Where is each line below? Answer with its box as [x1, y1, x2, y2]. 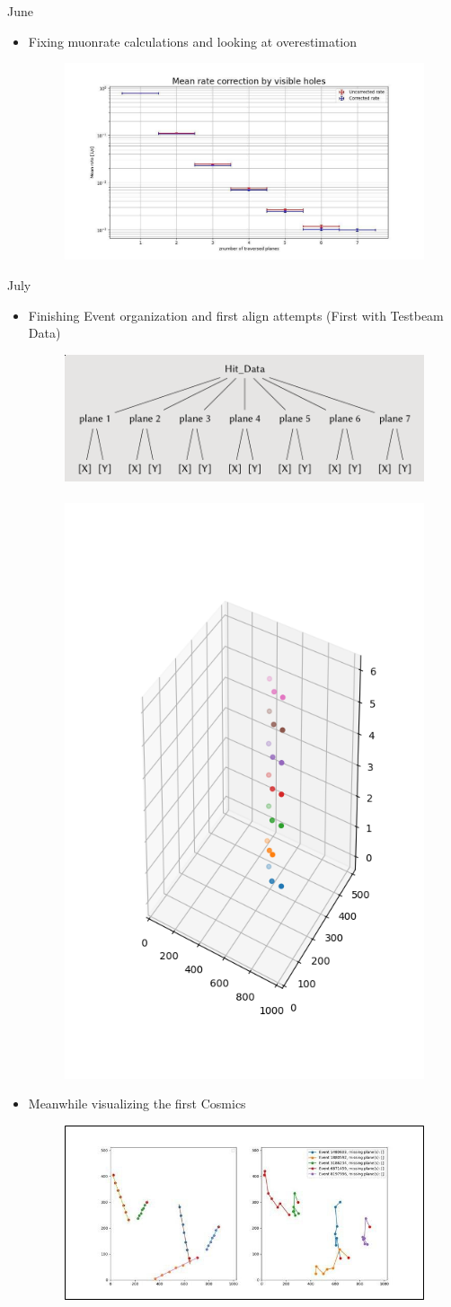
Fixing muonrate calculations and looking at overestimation [28, 31, 358, 50]
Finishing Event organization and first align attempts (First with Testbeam [28, 305, 444, 324]
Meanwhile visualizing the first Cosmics [28, 1094, 246, 1113]
